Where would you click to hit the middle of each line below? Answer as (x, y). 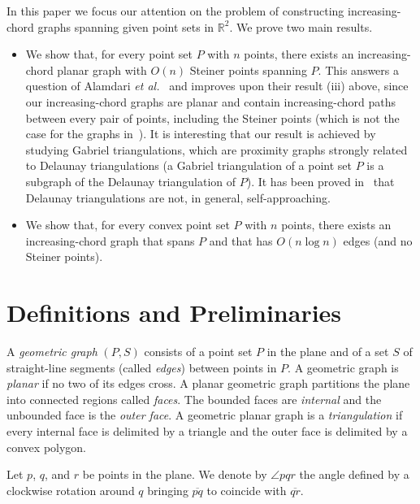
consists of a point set (198, 352)
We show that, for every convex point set (128, 225)
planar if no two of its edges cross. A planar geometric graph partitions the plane (208, 383)
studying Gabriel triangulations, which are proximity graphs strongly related (216, 149)
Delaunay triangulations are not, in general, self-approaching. (178, 197)
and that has (241, 240)
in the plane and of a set (328, 352)
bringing (168, 490)
